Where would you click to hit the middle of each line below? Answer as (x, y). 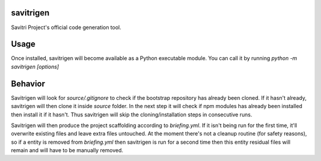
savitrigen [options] (35, 67)
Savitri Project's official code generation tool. (66, 27)
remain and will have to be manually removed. (67, 150)
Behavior (28, 83)
